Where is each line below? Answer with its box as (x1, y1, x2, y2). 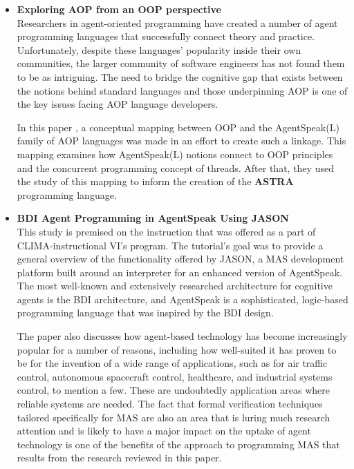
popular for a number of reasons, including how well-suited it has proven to (17, 342, 337, 356)
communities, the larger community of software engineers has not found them (17, 56, 345, 70)
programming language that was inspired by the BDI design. (17, 305, 274, 320)
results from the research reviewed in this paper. (17, 450, 222, 465)
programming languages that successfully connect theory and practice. (17, 29, 315, 44)
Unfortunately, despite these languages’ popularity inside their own (17, 42, 301, 57)
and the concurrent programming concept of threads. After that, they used (17, 160, 334, 175)
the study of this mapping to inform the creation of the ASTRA (17, 174, 294, 189)
